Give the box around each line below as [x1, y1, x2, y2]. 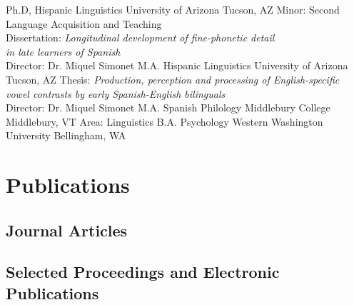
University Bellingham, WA [6, 128, 126, 143]
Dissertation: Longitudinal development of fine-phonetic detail [6, 30, 275, 45]
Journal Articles [6, 219, 128, 241]
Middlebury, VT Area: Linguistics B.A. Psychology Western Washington [6, 114, 323, 129]
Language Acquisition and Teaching [6, 16, 162, 31]
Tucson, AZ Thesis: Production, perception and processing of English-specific [6, 71, 340, 86]
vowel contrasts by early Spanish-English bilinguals [6, 86, 226, 101]
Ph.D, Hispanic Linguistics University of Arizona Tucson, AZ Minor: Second [6, 2, 340, 16]
